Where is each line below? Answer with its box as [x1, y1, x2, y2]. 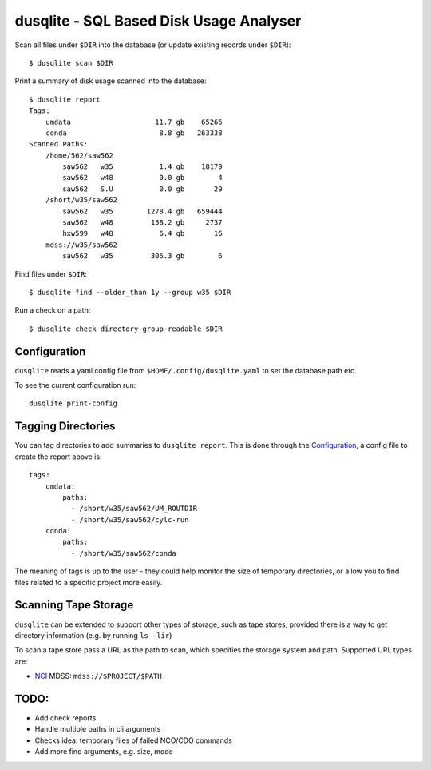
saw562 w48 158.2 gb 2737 [62, 218, 223, 227]
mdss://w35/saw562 [45, 240, 118, 249]
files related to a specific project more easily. [14, 577, 163, 587]
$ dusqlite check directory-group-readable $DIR [29, 324, 223, 333]
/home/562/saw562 [45, 150, 113, 160]
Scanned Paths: [29, 140, 89, 149]
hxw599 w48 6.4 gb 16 [62, 229, 223, 238]
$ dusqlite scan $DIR [29, 58, 113, 67]
